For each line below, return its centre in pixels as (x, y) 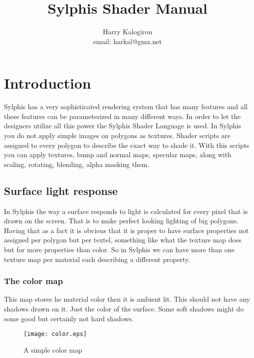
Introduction (48, 83)
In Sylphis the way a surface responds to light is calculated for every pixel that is (126, 211)
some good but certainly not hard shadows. (69, 318)
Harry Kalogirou (127, 32)
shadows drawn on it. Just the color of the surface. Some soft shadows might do (124, 308)
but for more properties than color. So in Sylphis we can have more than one (119, 249)
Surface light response (61, 190)
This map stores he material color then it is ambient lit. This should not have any (127, 299)
